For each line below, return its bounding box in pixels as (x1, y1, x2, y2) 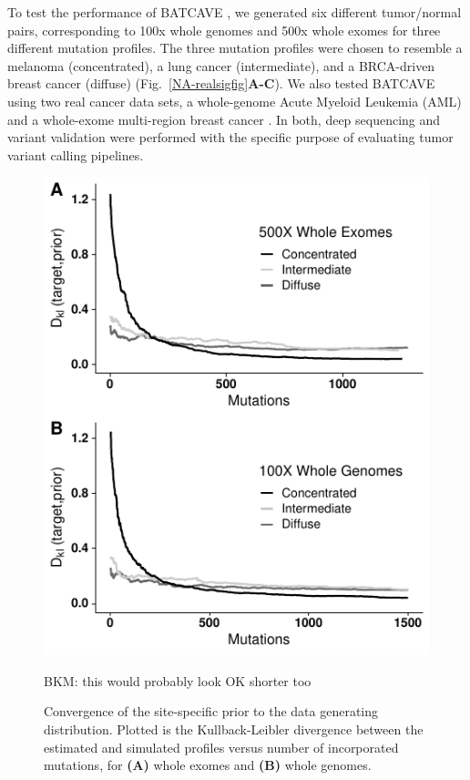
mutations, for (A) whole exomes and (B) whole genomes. (44, 755, 372, 775)
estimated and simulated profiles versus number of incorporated (44, 737, 399, 756)
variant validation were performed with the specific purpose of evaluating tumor (7, 128, 454, 147)
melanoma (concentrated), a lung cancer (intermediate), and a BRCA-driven (7, 56, 435, 75)
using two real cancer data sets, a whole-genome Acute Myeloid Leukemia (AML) (7, 91, 462, 110)
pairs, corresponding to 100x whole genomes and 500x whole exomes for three (7, 20, 441, 39)
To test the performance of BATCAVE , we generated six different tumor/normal (7, 3, 462, 21)
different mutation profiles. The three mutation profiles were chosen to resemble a (7, 38, 463, 57)
